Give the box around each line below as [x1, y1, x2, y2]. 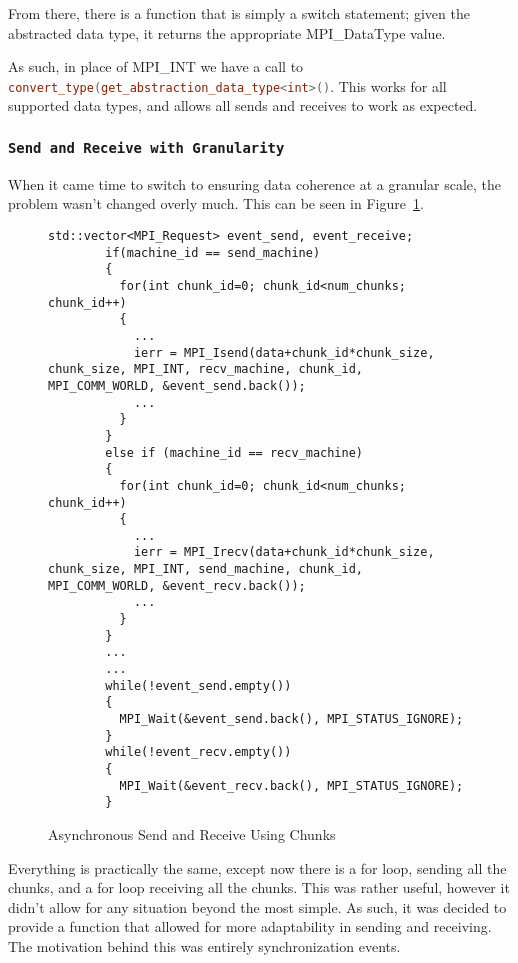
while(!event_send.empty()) [105, 678, 292, 693]
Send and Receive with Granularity [8, 139, 285, 156]
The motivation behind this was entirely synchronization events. [8, 935, 401, 956]
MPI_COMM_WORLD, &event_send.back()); [48, 378, 306, 393]
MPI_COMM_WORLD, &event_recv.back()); [48, 578, 306, 593]
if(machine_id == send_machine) [105, 245, 321, 260]
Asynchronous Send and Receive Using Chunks [48, 823, 336, 844]
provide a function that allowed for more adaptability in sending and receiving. [8, 916, 492, 937]
